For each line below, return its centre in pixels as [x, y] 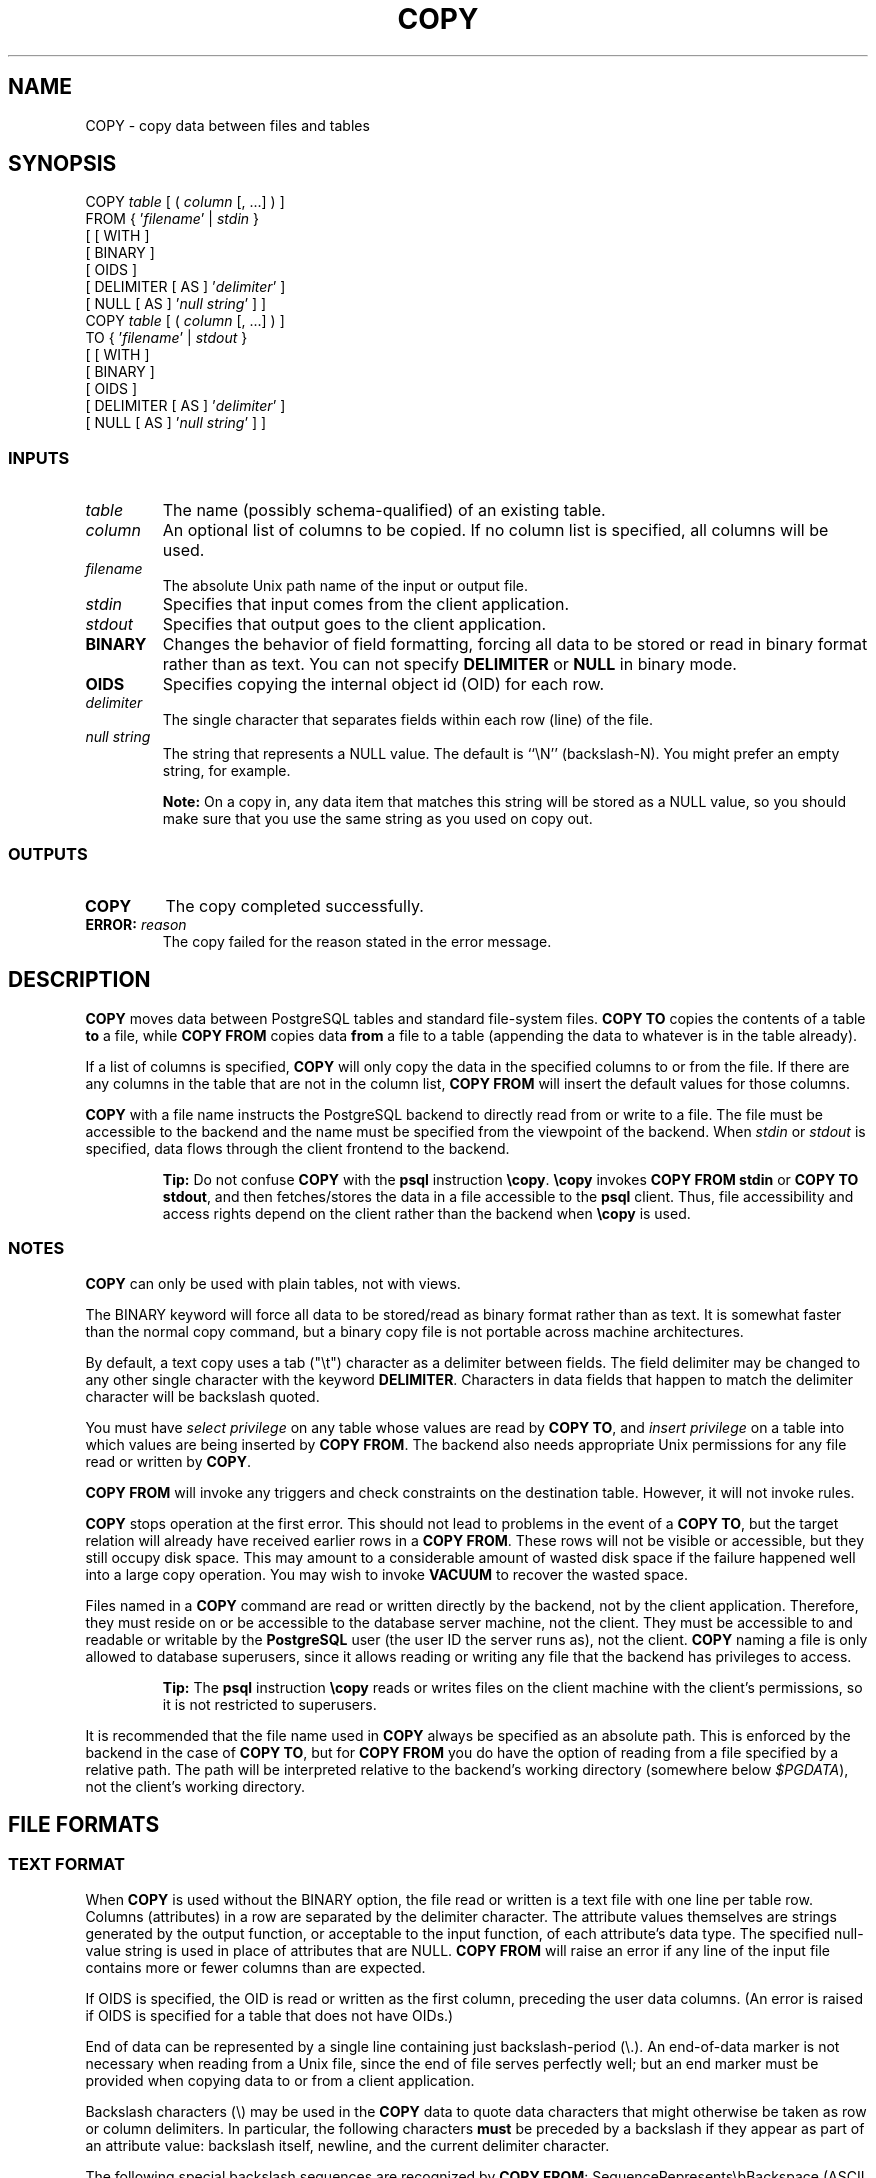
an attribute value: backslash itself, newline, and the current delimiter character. [347, 2145]
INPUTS [39, 457]
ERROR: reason [136, 924]
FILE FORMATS [84, 1824]
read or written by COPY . [168, 1461]
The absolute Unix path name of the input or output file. [345, 586]
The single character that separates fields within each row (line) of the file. [407, 720]
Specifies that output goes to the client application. [354, 624]
